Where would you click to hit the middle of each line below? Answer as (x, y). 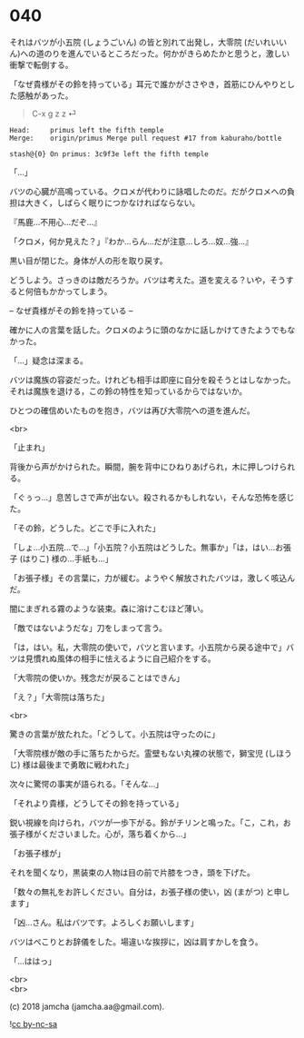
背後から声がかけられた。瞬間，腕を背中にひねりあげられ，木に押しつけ (144, 466)
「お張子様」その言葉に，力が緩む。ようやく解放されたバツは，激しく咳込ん (152, 578)
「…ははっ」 (33, 961)
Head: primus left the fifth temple (87, 130)
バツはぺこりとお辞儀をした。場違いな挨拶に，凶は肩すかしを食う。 (136, 942)
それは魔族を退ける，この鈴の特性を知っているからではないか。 (128, 390)
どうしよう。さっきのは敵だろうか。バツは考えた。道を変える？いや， (140, 280)
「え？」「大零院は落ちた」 (59, 697)
